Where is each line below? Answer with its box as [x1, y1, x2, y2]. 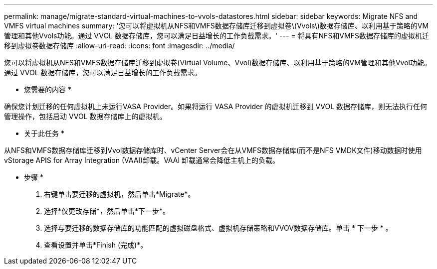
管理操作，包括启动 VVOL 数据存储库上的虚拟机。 [4, 112, 167, 121]
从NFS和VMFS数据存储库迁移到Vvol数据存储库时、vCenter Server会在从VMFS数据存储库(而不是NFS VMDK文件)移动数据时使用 [4, 146, 422, 154]
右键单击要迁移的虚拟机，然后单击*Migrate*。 [44, 190, 195, 198]
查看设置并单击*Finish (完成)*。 [44, 241, 148, 249]
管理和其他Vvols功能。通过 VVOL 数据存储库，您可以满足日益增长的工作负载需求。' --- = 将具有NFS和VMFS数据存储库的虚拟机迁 [4, 31, 429, 40]
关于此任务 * [24, 129, 64, 137]
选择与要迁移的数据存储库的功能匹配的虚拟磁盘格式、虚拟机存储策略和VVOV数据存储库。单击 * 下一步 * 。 [44, 224, 393, 232]
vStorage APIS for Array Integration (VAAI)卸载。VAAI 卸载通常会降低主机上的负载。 [4, 156, 280, 164]
